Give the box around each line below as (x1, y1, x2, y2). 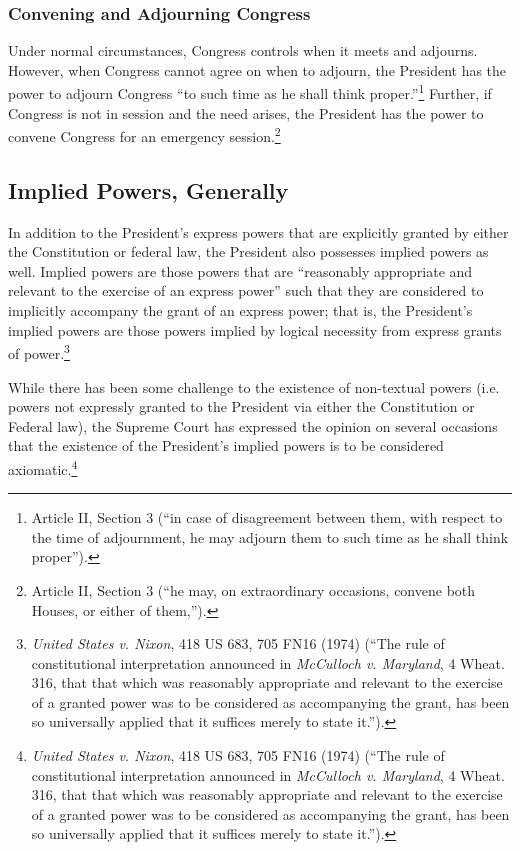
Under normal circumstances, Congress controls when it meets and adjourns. (8, 40, 478, 61)
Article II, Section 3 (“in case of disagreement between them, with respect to (31, 507, 503, 528)
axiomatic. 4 (8, 455, 78, 479)
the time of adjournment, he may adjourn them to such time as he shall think (31, 526, 509, 547)
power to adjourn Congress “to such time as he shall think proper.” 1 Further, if (8, 80, 492, 104)
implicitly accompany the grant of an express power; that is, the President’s (8, 300, 473, 321)
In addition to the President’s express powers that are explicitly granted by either (8, 221, 509, 242)
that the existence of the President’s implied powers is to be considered (8, 435, 444, 456)
